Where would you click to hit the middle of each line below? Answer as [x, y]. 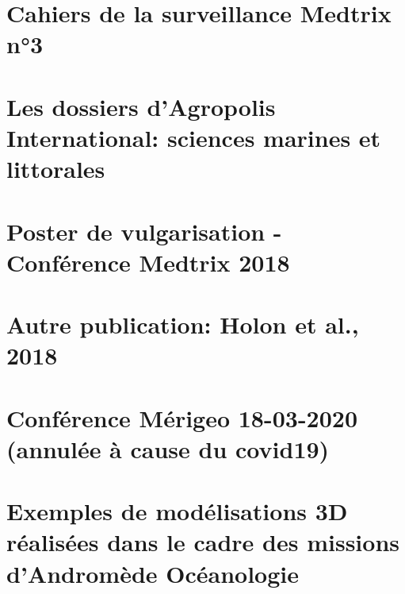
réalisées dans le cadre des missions [203, 542]
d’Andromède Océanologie [153, 573]
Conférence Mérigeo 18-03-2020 [182, 417]
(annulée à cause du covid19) [168, 448]
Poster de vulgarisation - [144, 231]
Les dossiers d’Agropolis [141, 106]
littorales [56, 169]
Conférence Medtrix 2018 [148, 262]
